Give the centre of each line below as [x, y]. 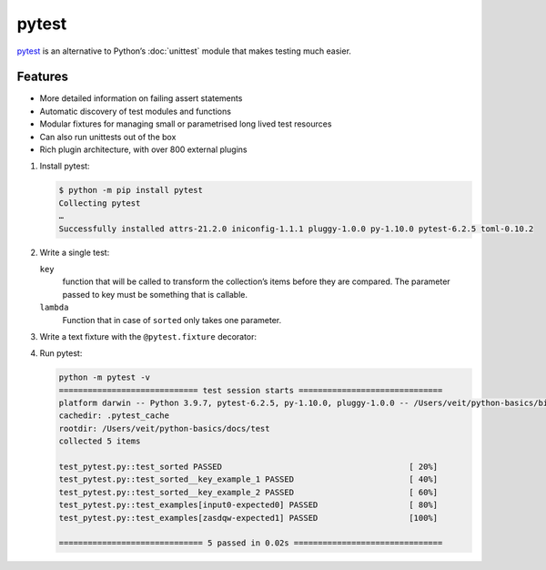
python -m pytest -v [104, 377]
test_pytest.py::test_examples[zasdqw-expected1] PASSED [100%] [248, 518]
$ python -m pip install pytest [131, 190]
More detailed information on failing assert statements [141, 98]
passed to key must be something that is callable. [155, 294]
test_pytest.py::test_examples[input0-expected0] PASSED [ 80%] [248, 505]
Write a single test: [75, 252]
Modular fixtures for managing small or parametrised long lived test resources [186, 124]
